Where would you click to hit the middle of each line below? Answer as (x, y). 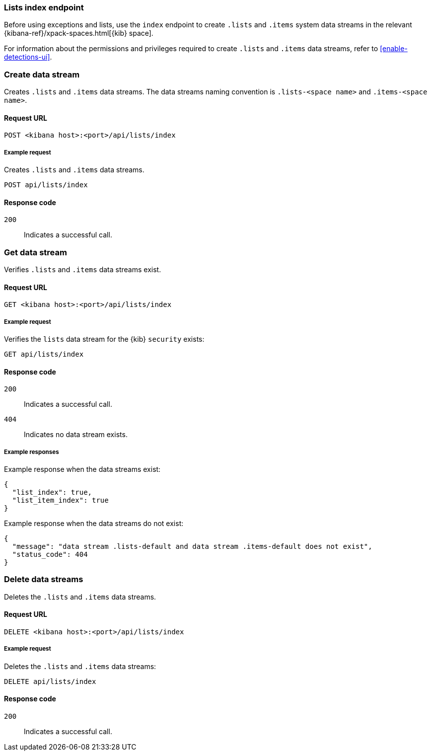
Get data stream (36, 252)
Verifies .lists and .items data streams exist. (83, 270)
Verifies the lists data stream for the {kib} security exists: (104, 339)
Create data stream (42, 74)
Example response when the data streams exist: (82, 469)
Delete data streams (44, 579)
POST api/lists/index (46, 185)
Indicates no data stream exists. (76, 435)
